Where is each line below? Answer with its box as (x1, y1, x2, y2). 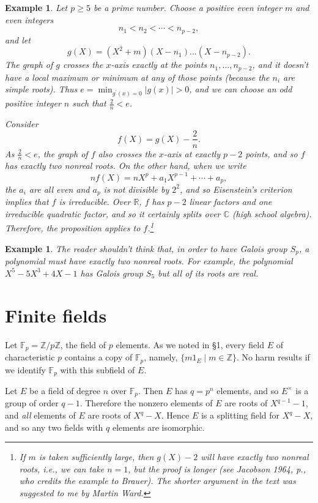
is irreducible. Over (59, 195, 131, 208)
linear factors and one (189, 195, 272, 208)
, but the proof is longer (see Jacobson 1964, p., (128, 462, 306, 475)
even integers (5, 13, 54, 26)
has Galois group (80, 266, 143, 279)
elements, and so (216, 384, 279, 397)
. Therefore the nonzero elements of (79, 397, 213, 409)
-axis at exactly (163, 147, 220, 160)
